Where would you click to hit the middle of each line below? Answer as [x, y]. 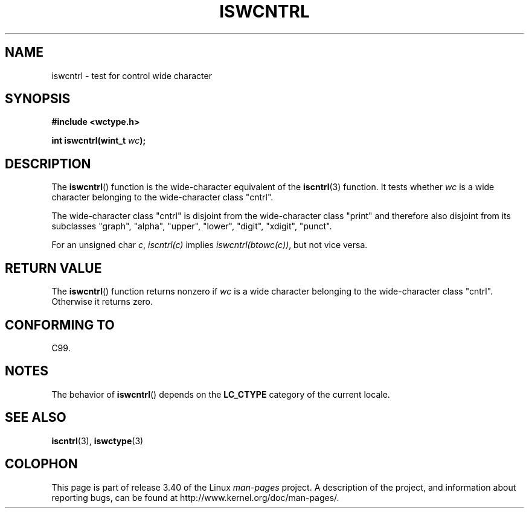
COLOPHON [41, 464]
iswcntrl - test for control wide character [132, 75]
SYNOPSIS [38, 99]
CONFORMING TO [60, 325]
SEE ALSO [36, 418]
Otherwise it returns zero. [102, 302]
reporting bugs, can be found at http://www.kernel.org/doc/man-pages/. [195, 497]
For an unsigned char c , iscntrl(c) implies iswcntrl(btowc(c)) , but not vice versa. [210, 245]
